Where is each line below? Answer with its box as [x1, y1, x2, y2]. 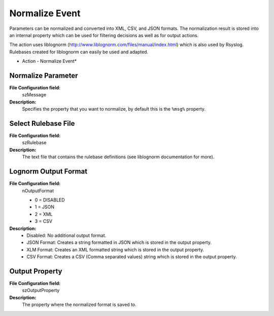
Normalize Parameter [9, 71, 78, 80]
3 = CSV [35, 218, 53, 224]
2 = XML [35, 211, 53, 217]
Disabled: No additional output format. [26, 232, 107, 238]
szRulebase [22, 139, 47, 146]
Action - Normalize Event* [22, 58, 77, 64]
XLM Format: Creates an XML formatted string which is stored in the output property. [26, 247, 204, 253]
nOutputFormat [22, 188, 54, 194]
